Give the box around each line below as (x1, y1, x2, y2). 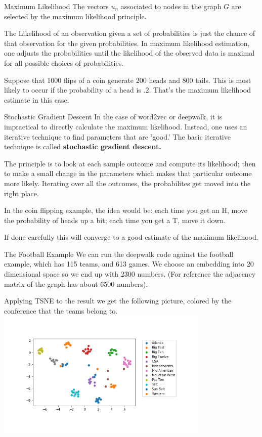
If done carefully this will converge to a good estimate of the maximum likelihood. (4, 232, 258, 242)
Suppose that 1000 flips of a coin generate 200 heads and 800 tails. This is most (4, 74, 251, 85)
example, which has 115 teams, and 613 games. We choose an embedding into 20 (4, 258, 254, 269)
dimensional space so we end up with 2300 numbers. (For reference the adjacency (4, 269, 256, 279)
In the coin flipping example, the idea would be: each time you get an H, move (4, 205, 248, 215)
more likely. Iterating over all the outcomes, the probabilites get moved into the (4, 178, 251, 188)
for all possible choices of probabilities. (4, 57, 124, 68)
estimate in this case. (4, 94, 69, 105)
